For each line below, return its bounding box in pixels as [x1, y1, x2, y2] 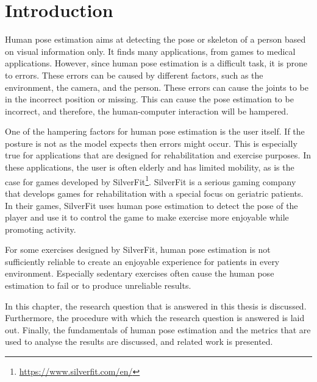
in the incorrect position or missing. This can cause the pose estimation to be [5, 93, 294, 105]
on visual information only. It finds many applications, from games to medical [5, 44, 296, 57]
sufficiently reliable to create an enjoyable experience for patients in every [5, 255, 280, 267]
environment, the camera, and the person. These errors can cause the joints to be [5, 80, 308, 93]
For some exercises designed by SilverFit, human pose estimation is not [5, 243, 271, 256]
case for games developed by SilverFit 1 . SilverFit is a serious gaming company [5, 173, 296, 188]
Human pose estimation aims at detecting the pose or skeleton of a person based [5, 33, 306, 46]
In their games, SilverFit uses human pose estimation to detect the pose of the [5, 199, 298, 211]
